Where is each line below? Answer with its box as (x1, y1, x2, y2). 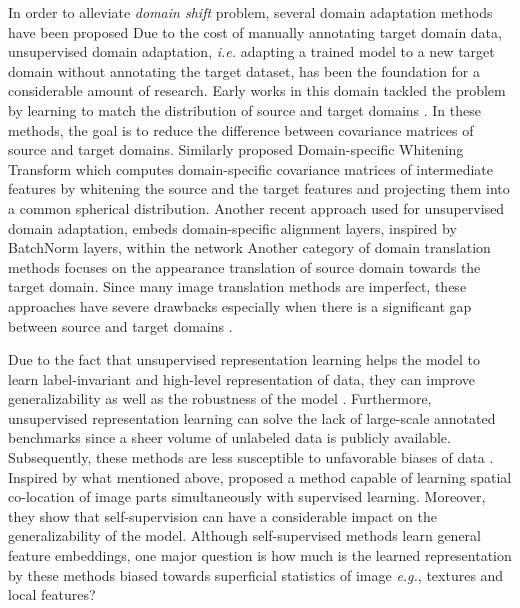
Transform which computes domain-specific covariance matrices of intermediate (8, 158, 494, 179)
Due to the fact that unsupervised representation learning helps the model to (8, 349, 481, 370)
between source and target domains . (8, 315, 233, 336)
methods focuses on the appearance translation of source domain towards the (8, 256, 481, 277)
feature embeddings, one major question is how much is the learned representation (8, 545, 512, 566)
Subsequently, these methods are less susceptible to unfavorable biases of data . (8, 447, 494, 468)
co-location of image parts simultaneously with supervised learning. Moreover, (8, 486, 486, 507)
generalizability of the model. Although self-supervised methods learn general (8, 525, 481, 546)
